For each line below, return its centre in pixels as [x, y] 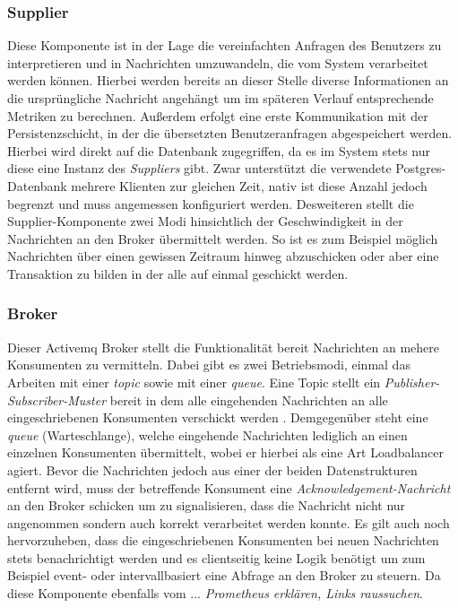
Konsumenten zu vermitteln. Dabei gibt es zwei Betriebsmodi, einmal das [209, 365]
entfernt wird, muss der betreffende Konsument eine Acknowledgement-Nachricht [229, 487]
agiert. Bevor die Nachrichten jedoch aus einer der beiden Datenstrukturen [212, 469]
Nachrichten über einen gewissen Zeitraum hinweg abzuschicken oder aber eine [223, 256]
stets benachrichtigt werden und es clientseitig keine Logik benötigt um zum [216, 557]
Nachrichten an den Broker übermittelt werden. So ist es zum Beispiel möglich [223, 238]
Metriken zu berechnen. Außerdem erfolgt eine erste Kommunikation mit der [218, 115]
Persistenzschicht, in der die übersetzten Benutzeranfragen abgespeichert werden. [230, 133]
